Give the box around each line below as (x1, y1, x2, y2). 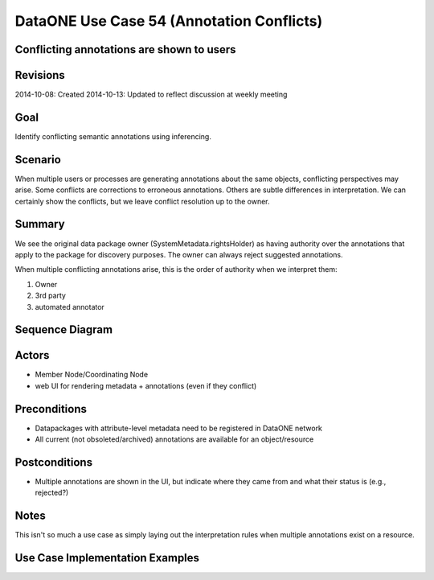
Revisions (14, 68, 66, 82)
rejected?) (35, 487, 69, 498)
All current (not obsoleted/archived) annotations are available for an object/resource (35, 434, 314, 444)
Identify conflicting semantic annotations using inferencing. (14, 131, 212, 141)
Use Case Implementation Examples (14, 551, 200, 565)
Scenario (14, 153, 62, 167)
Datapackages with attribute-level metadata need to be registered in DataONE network (35, 423, 323, 433)
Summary (14, 217, 65, 231)
